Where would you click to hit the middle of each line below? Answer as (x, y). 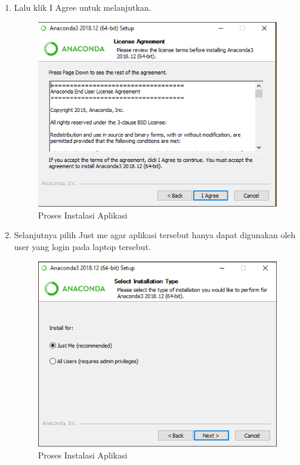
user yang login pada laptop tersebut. (82, 246)
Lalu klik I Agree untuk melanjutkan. (83, 7)
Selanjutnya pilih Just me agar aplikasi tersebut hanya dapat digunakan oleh (155, 235)
